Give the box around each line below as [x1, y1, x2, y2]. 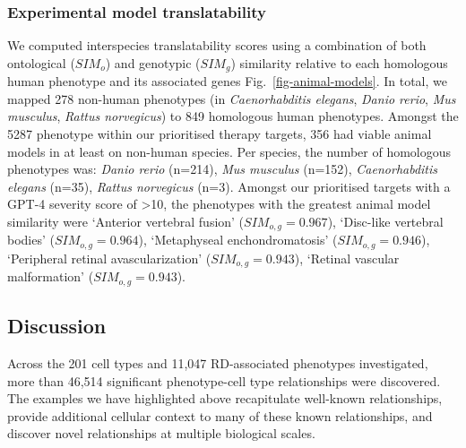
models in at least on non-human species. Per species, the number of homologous [7, 142, 452, 160]
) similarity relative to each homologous [230, 53, 448, 72]
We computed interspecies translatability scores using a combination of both [7, 36, 427, 55]
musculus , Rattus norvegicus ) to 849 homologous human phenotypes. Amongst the [7, 107, 459, 125]
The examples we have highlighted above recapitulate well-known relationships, [7, 389, 443, 408]
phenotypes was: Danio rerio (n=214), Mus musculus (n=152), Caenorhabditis [7, 159, 438, 178]
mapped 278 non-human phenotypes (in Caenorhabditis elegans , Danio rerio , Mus [7, 89, 456, 108]
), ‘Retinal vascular [294, 248, 400, 267]
